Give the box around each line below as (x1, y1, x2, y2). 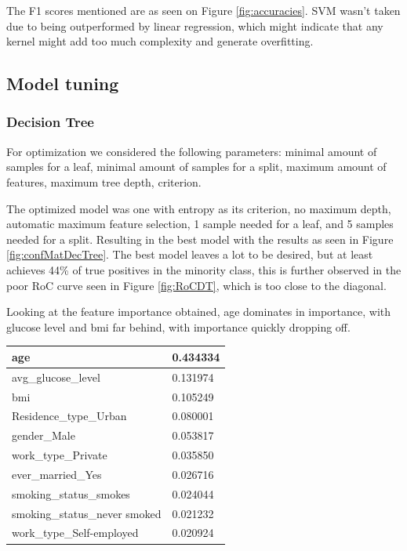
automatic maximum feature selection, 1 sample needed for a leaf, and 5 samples (6, 216, 394, 232)
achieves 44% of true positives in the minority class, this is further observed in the (6, 261, 402, 277)
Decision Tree (6, 112, 94, 132)
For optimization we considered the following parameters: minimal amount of (6, 143, 377, 159)
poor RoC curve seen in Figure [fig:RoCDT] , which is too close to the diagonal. (6, 277, 387, 293)
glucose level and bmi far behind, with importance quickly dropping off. (6, 318, 351, 335)
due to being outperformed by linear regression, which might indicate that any (6, 17, 383, 34)
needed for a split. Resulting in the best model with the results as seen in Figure (6, 230, 394, 247)
